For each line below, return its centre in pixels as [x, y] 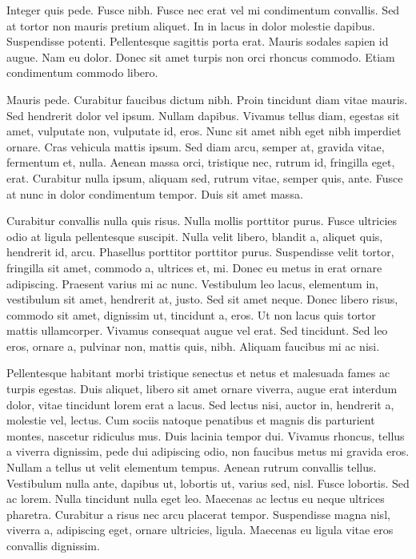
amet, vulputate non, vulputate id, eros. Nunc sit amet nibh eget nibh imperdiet [204, 131]
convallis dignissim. [53, 545]
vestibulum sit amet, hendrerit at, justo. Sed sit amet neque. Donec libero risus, [202, 299]
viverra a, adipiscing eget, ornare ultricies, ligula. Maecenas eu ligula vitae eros [200, 530]
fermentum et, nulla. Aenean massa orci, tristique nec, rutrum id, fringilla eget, [201, 162]
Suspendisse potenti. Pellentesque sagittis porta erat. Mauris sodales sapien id [198, 41]
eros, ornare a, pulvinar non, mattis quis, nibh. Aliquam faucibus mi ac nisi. [193, 346]
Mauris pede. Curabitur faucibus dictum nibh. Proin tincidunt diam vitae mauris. [207, 99]
